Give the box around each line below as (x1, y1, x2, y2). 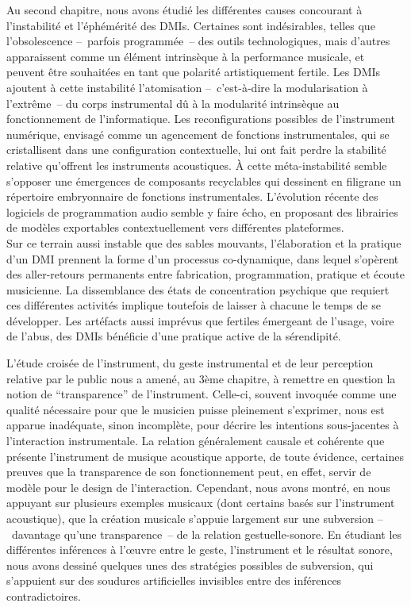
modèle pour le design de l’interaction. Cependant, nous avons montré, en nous (6, 478, 390, 495)
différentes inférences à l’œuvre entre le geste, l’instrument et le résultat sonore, (6, 541, 393, 558)
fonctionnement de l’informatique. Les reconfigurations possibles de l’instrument (6, 110, 396, 127)
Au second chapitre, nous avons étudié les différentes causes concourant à (6, 2, 363, 17)
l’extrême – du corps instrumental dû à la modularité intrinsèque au (6, 94, 340, 111)
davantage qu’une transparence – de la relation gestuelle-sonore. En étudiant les (11, 525, 402, 542)
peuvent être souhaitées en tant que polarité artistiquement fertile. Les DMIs (6, 63, 381, 80)
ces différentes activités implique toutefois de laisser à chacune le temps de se (6, 297, 381, 313)
